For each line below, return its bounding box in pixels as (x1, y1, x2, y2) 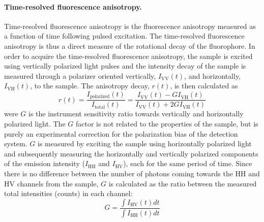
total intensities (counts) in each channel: (4, 188, 133, 199)
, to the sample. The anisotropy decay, (30, 80, 150, 91)
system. (4, 138, 27, 149)
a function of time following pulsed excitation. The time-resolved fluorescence (4, 30, 245, 41)
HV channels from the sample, (4, 178, 99, 188)
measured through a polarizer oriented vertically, (4, 70, 156, 81)
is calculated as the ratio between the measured (108, 178, 257, 188)
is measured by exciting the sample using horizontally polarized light (37, 138, 252, 149)
